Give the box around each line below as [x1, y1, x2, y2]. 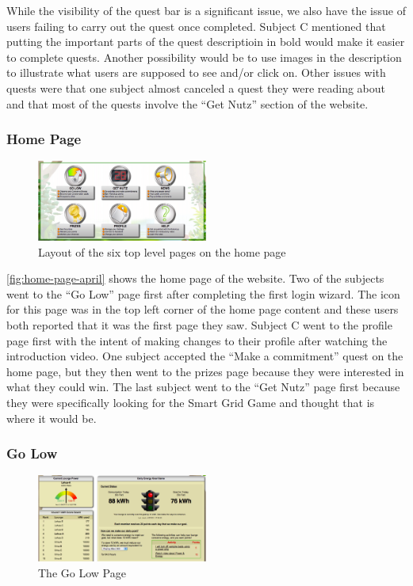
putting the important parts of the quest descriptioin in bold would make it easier [6, 33, 405, 50]
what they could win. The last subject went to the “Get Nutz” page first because [6, 379, 400, 395]
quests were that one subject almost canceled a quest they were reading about [6, 79, 386, 96]
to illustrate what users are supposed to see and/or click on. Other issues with [6, 64, 386, 81]
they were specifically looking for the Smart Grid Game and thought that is [6, 394, 375, 410]
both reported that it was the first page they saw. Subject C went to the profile [6, 316, 392, 333]
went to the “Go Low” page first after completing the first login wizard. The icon [6, 285, 400, 302]
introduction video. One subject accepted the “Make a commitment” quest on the [6, 348, 403, 364]
